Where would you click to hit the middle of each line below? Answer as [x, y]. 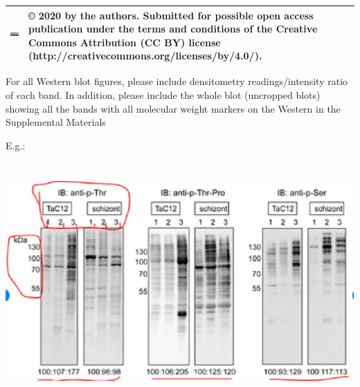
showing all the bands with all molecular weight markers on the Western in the [173, 108]
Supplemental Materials [56, 122]
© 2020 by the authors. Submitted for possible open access [171, 15]
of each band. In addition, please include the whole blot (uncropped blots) [163, 94]
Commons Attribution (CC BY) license [124, 42]
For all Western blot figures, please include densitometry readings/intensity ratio [177, 81]
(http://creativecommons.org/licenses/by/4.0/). [145, 56]
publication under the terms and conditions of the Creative [173, 29]
